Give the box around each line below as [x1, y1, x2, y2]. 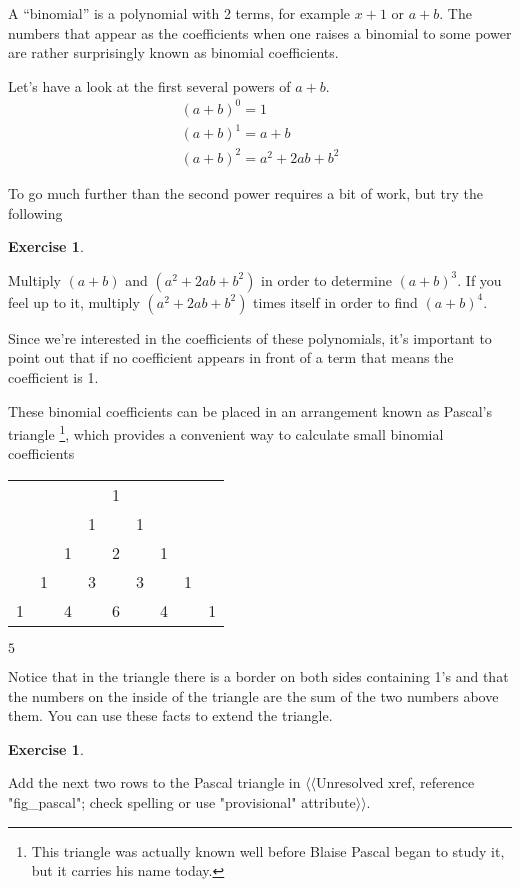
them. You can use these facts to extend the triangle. [8, 705, 333, 726]
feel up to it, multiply [8, 291, 140, 312]
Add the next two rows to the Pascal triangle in [8, 772, 301, 793]
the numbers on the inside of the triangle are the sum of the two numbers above [8, 685, 499, 706]
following [8, 202, 63, 223]
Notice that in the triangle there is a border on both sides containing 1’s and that [8, 665, 509, 686]
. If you [457, 269, 502, 290]
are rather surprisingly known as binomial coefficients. [8, 42, 339, 63]
